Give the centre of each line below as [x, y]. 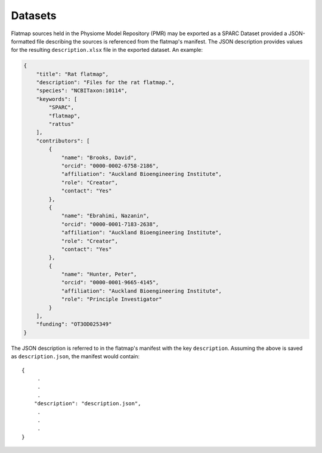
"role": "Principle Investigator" [112, 299]
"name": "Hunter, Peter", [99, 274]
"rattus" [61, 124]
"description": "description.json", [87, 404]
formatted [23, 41]
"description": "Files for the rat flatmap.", [106, 83]
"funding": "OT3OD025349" [74, 324]
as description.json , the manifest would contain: [75, 356]
